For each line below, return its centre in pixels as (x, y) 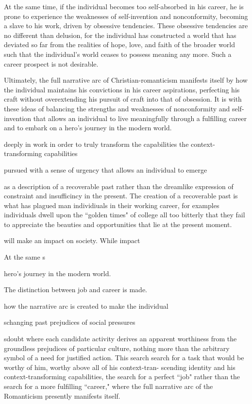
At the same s (25, 257)
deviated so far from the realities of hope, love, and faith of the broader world (120, 44)
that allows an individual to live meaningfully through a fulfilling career (140, 118)
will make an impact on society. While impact (72, 240)
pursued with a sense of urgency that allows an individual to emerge (106, 169)
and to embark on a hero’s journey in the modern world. (88, 128)
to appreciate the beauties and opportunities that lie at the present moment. (118, 224)
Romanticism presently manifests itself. (62, 395)
